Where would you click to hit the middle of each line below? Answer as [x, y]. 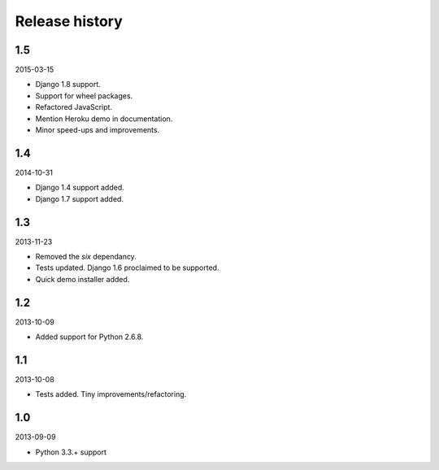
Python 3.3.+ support [71, 452]
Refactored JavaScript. [74, 107]
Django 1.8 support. [68, 85]
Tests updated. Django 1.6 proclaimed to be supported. [127, 268]
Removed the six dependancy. [86, 257]
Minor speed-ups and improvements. [98, 130]
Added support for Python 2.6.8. [89, 337]
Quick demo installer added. [83, 279]
